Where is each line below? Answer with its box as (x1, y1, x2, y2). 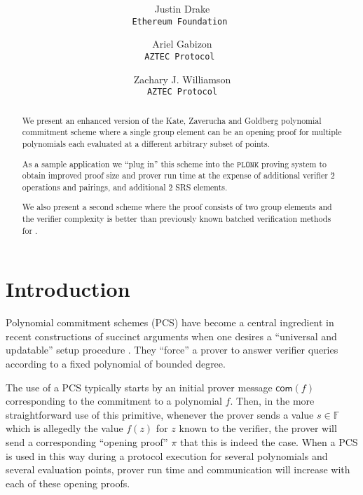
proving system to (261, 158, 327, 169)
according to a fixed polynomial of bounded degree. (6, 356, 226, 371)
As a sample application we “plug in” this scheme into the (22, 158, 234, 169)
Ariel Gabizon (152, 36, 212, 51)
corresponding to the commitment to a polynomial (6, 393, 222, 408)
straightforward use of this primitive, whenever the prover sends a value (6, 407, 314, 421)
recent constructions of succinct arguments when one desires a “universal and (6, 328, 337, 343)
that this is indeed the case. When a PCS (180, 435, 358, 449)
